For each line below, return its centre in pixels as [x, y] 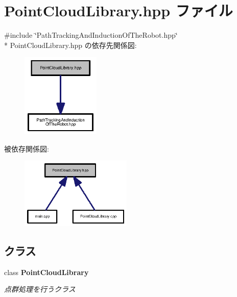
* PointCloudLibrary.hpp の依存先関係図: [70, 45]
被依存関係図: [27, 148]
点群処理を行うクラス [40, 289]
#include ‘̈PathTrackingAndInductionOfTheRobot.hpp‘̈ [91, 35]
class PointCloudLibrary [46, 272]
